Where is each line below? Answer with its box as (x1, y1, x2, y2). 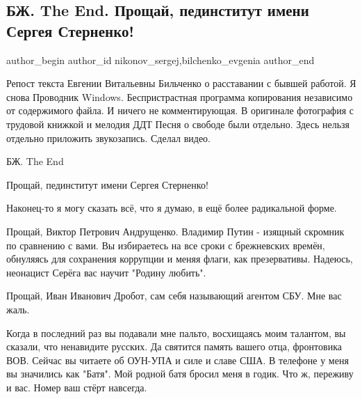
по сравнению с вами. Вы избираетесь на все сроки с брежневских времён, (6, 237, 325, 252)
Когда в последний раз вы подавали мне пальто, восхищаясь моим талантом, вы (6, 325, 346, 340)
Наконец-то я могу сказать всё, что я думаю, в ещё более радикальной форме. (6, 201, 337, 215)
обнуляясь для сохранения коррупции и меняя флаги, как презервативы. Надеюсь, (6, 251, 353, 266)
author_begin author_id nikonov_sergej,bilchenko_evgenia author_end (6, 52, 315, 67)
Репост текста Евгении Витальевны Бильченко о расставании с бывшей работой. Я (6, 76, 356, 91)
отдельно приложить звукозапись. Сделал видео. (6, 130, 211, 145)
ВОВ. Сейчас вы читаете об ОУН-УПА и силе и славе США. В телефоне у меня (6, 352, 349, 367)
